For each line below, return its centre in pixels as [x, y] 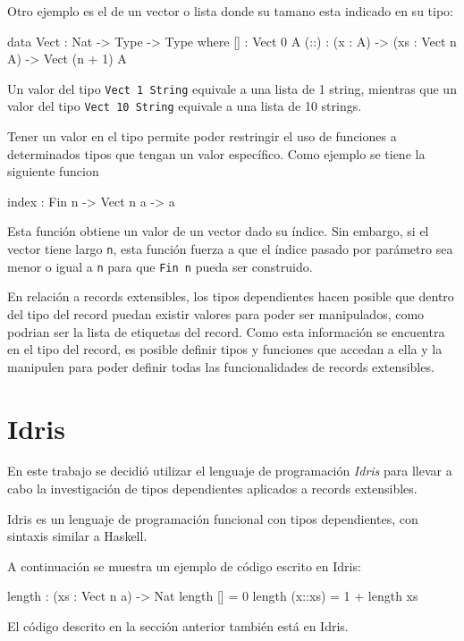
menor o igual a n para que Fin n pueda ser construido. [160, 266]
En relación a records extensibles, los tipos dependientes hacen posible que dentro [231, 296]
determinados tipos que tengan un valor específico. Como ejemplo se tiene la [216, 153]
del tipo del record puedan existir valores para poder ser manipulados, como [216, 313]
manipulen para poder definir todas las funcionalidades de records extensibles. [221, 366]
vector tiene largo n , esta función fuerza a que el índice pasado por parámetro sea [230, 249]
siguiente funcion [53, 171]
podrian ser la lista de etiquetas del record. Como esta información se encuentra [226, 331]
